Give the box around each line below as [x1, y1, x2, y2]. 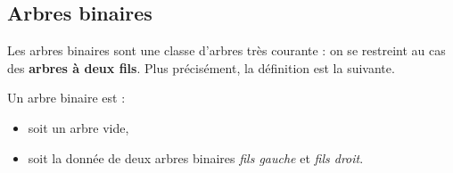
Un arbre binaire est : [7, 88, 126, 107]
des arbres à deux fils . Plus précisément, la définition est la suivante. [7, 58, 395, 77]
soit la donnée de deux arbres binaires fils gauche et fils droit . [28, 148, 364, 167]
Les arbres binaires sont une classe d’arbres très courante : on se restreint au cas [7, 41, 446, 60]
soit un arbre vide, [28, 118, 129, 136]
